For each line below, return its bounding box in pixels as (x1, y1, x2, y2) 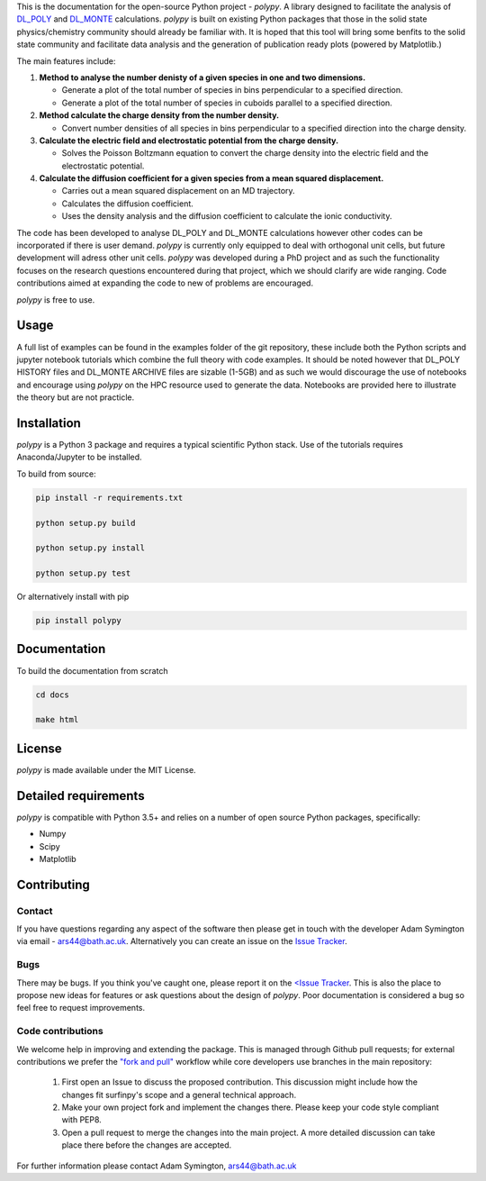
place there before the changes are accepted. (61, 1140, 232, 1150)
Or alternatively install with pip (16, 591, 130, 603)
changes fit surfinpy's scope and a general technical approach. (61, 1089, 297, 1100)
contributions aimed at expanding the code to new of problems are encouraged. (16, 277, 314, 288)
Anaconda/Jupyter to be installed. (16, 451, 143, 463)
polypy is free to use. (16, 294, 95, 305)
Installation (16, 415, 81, 431)
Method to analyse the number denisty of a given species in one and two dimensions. (39, 72, 366, 83)
